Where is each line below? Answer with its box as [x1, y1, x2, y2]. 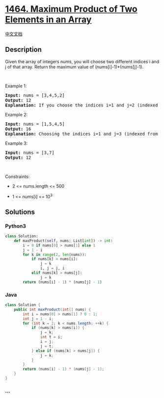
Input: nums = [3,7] [5, 149, 55, 155]
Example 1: [5, 83, 27, 89]
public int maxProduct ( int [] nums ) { [14, 307, 91, 312]
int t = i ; [40, 334, 63, 340]
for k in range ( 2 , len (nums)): [23, 252, 87, 257]
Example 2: [5, 111, 28, 117]
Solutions [5, 208, 35, 216]
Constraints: [5, 174, 30, 180]
